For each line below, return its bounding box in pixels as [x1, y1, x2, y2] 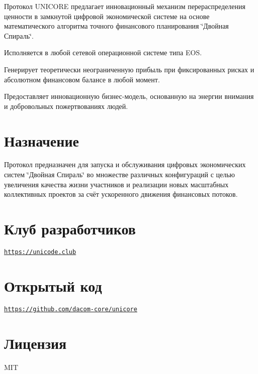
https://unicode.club [4, 248, 76, 256]
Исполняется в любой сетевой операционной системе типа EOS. [4, 47, 202, 58]
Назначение [4, 130, 79, 151]
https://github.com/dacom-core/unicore [4, 305, 137, 313]
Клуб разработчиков [4, 218, 136, 239]
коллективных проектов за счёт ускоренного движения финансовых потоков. [4, 189, 238, 199]
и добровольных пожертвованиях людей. [4, 100, 128, 111]
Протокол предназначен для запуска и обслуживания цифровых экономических [4, 159, 246, 170]
